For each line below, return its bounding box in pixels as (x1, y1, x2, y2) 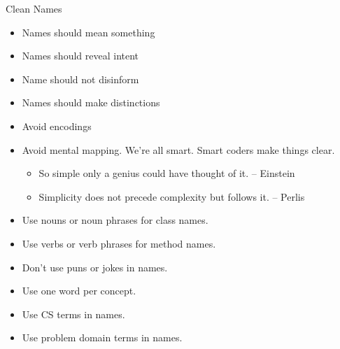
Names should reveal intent (22, 48, 139, 63)
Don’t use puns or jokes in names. (22, 259, 168, 274)
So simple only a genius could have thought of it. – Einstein (38, 166, 295, 180)
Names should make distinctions (22, 95, 160, 110)
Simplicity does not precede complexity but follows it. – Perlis (38, 189, 305, 204)
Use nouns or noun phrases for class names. (22, 213, 208, 227)
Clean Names (6, 1, 62, 15)
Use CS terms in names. (22, 306, 125, 321)
